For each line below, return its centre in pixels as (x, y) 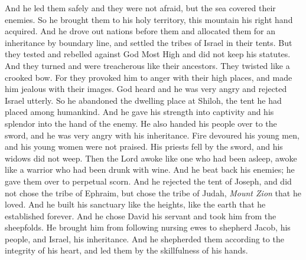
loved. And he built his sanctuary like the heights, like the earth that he (135, 204)
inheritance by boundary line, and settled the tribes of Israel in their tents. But (149, 42)
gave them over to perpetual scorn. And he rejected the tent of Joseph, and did (148, 181)
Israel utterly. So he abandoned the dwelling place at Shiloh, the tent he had (143, 100)
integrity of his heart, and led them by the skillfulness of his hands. (126, 250)
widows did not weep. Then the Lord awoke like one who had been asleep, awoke (151, 158)
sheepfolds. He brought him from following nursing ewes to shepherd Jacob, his (148, 227)
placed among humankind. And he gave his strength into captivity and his (139, 112)
